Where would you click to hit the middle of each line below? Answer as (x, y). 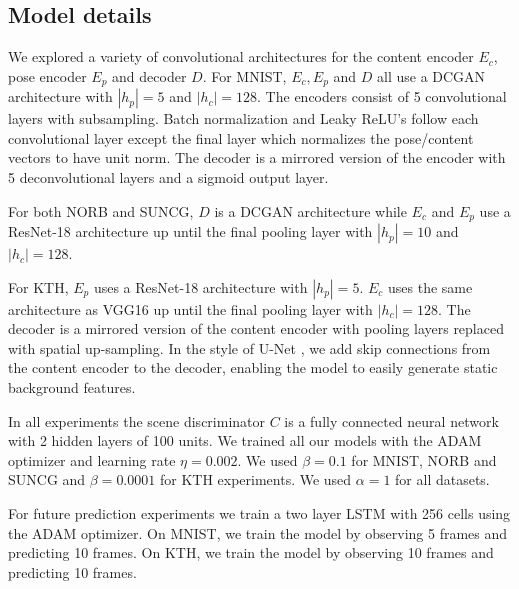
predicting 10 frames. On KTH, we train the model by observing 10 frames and (251, 552)
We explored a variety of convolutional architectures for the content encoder (241, 56)
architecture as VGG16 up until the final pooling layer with (190, 308)
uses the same (430, 286)
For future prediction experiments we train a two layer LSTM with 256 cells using (259, 513)
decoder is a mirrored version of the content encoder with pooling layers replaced (256, 328)
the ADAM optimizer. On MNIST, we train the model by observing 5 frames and (258, 532)
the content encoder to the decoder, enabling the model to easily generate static (253, 367)
